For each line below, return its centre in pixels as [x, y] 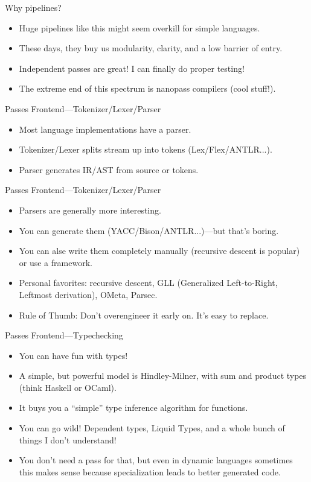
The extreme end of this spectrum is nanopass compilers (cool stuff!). [147, 88]
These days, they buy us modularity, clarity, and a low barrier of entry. [151, 48]
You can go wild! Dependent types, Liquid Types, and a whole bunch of [152, 428]
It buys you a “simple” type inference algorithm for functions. [133, 407]
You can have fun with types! [73, 355]
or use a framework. [56, 262]
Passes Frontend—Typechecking [64, 335]
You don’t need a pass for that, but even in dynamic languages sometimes [156, 460]
